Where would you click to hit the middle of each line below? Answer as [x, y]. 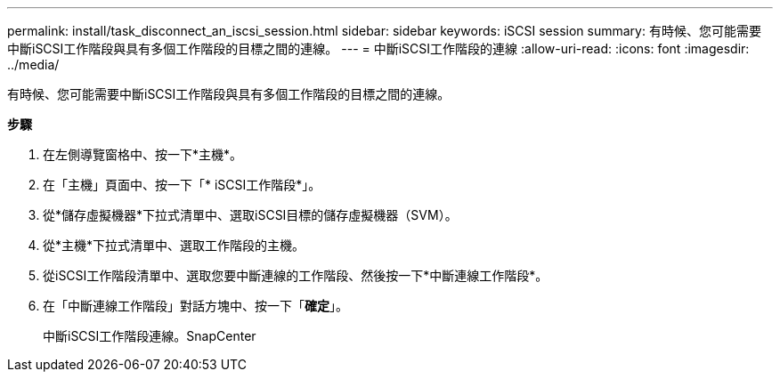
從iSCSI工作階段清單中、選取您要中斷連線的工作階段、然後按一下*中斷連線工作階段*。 [296, 275]
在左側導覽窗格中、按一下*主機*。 [143, 154]
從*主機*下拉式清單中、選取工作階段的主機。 [174, 245]
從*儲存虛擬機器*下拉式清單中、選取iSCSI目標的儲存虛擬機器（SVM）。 [250, 215]
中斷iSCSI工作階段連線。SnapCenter [150, 336]
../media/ [33, 65]
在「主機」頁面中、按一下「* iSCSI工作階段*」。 [182, 185]
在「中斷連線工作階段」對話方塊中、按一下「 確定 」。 [195, 306]
